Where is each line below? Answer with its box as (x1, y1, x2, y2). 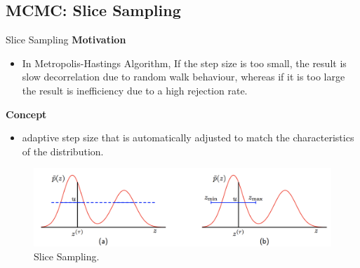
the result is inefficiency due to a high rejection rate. (22, 83, 248, 97)
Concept (6, 106, 47, 121)
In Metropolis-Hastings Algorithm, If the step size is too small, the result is (22, 55, 347, 70)
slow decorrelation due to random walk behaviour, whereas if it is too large (22, 69, 345, 84)
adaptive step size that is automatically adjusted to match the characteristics (22, 130, 354, 145)
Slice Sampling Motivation (6, 32, 126, 47)
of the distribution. (22, 143, 104, 158)
